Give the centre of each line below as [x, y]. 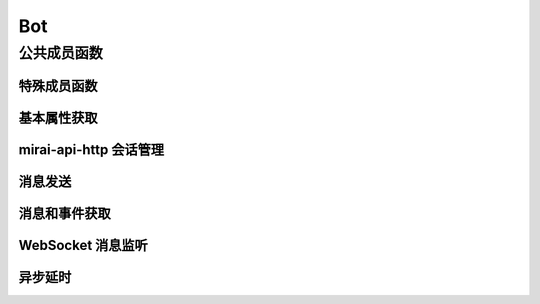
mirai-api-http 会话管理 [91, 149]
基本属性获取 [58, 117]
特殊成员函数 [58, 85]
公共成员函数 [61, 53]
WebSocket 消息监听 [83, 245]
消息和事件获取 [64, 213]
